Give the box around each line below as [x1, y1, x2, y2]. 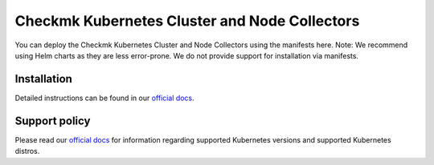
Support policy [14, 114, 91, 127]
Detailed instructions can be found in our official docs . [14, 93, 194, 103]
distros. [14, 147, 40, 156]
